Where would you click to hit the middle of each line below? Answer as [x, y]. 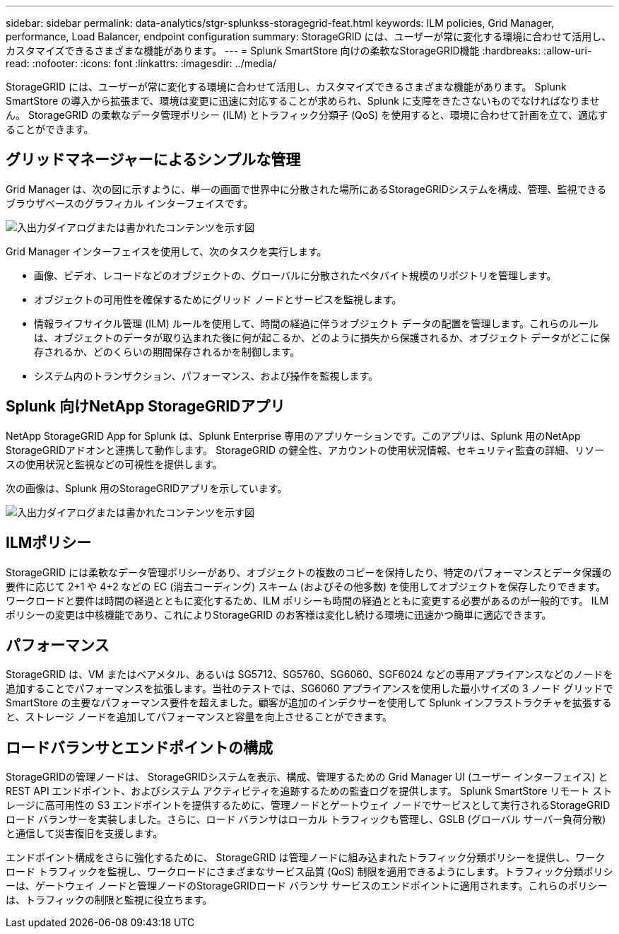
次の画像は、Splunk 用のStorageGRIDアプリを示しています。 [147, 488]
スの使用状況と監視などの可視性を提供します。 [114, 464]
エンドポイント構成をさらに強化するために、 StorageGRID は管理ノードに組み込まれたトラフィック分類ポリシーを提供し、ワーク [306, 858]
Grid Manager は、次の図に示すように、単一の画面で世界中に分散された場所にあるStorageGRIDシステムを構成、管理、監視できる [306, 189]
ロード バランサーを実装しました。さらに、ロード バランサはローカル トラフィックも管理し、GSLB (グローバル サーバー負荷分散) [306, 819]
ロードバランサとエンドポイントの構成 [139, 747]
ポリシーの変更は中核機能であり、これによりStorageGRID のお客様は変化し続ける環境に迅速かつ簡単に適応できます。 [279, 614]
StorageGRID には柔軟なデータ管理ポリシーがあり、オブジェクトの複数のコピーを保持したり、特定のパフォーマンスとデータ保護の [309, 572]
